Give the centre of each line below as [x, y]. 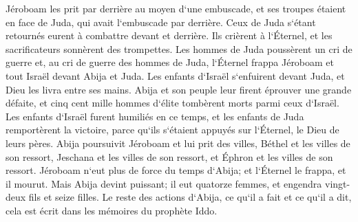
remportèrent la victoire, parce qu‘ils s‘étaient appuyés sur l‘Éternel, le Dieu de [172, 130]
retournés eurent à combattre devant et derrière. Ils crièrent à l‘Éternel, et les [169, 35]
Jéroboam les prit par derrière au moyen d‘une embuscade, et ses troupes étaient [176, 8]
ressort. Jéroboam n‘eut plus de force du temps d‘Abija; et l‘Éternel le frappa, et [176, 170]
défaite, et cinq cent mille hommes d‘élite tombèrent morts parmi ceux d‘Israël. [172, 103]
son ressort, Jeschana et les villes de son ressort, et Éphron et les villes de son [169, 156]
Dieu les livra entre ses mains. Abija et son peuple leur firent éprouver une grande [179, 89]
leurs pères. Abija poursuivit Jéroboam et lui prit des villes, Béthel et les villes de [178, 143]
